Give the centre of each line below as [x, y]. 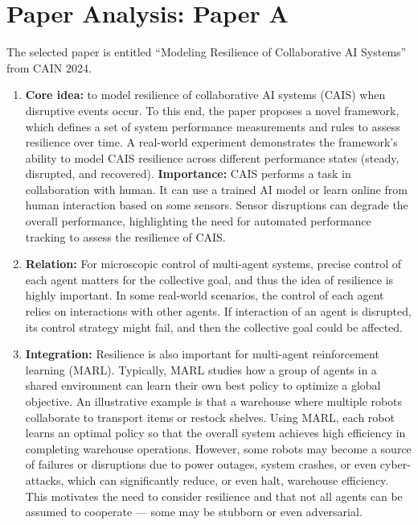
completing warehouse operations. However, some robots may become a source [218, 448]
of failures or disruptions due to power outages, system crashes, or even [201, 464]
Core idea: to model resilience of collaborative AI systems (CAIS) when [205, 95]
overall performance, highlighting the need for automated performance [198, 221]
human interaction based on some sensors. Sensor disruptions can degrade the [217, 205]
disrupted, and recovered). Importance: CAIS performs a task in [188, 174]
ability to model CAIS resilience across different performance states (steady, [212, 157]
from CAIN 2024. [49, 67]
